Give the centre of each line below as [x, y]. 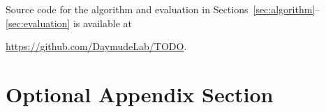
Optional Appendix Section [140, 94]
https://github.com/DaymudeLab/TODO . [96, 46]
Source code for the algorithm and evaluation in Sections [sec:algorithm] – [163, 9]
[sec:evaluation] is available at [69, 23]
